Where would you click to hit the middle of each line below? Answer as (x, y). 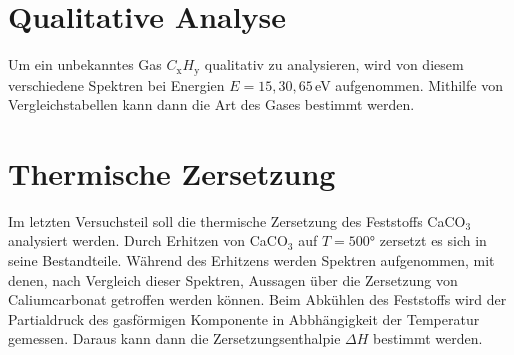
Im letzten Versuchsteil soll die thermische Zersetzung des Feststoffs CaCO (237, 220)
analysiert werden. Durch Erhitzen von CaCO (148, 240)
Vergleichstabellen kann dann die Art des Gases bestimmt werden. (211, 104)
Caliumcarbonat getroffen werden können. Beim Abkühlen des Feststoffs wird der (257, 299)
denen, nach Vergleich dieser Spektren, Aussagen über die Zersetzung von (233, 279)
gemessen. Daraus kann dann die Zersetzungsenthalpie (174, 338)
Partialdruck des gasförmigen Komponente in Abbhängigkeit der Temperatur (244, 318)
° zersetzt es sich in (428, 240)
